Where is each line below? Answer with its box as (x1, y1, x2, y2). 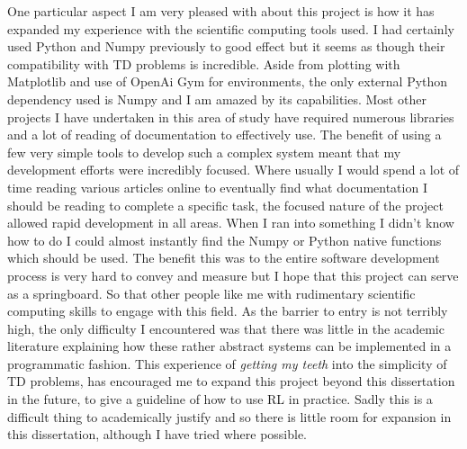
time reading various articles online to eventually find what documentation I (7, 177, 427, 196)
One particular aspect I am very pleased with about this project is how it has (7, 2, 435, 20)
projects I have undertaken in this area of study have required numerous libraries (7, 107, 454, 126)
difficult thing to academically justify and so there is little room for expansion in (7, 407, 452, 426)
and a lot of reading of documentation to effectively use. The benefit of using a (7, 125, 442, 144)
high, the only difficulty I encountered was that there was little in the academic (7, 319, 445, 337)
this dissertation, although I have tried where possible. (7, 425, 308, 444)
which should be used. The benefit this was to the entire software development (7, 248, 440, 267)
